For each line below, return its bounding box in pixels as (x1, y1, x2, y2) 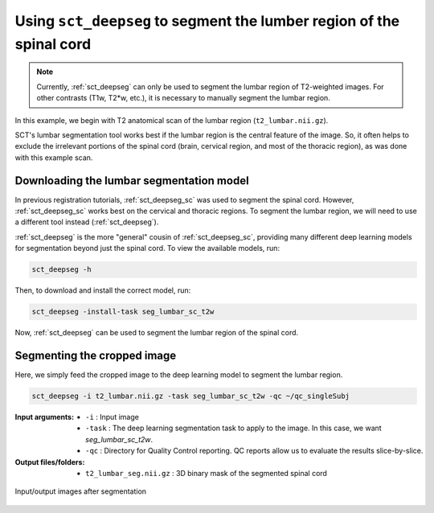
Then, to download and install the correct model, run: (14, 285, 191, 295)
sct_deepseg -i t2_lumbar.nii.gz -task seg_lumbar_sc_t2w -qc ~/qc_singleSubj (31, 391, 350, 400)
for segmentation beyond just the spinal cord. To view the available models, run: (14, 244, 280, 253)
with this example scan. (14, 153, 93, 162)
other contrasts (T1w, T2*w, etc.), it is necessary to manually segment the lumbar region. (36, 93, 331, 103)
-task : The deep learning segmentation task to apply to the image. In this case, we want (85, 423, 382, 433)
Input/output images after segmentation (14, 486, 147, 496)
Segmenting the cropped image (14, 348, 177, 362)
